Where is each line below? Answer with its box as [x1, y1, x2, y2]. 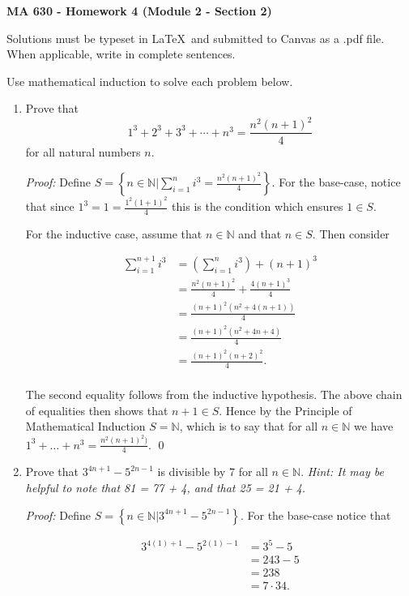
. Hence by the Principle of [219, 401, 352, 418]
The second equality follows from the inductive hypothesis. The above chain [25, 385, 403, 402]
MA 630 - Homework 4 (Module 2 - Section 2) [6, 2, 272, 19]
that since [25, 198, 75, 214]
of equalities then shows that [25, 401, 168, 418]
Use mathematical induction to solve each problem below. [6, 72, 293, 89]
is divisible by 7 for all [157, 463, 268, 480]
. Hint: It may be [300, 463, 384, 480]
